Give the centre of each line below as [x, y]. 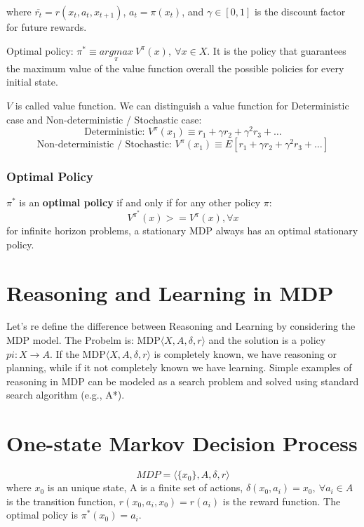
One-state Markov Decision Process [182, 443]
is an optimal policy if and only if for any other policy [140, 202]
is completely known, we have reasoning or [245, 353]
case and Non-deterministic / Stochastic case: [104, 119]
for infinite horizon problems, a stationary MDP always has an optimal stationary [182, 231]
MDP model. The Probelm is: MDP [83, 340]
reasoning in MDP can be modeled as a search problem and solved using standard [183, 381]
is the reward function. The [282, 501]
